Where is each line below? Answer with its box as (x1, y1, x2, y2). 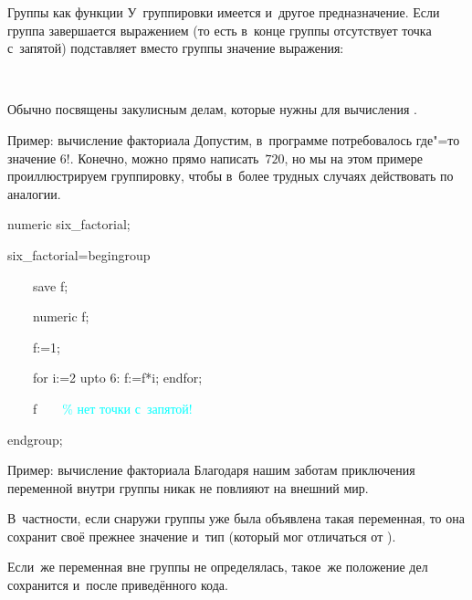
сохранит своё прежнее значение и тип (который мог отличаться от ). (7, 526, 396, 545)
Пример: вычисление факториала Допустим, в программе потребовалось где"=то (7, 130, 460, 149)
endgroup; (7, 429, 63, 448)
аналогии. (7, 184, 61, 203)
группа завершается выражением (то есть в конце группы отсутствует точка (7, 20, 432, 39)
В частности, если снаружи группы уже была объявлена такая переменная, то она (7, 509, 465, 528)
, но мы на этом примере (284, 148, 423, 167)
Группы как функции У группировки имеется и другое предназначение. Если (7, 3, 440, 21)
